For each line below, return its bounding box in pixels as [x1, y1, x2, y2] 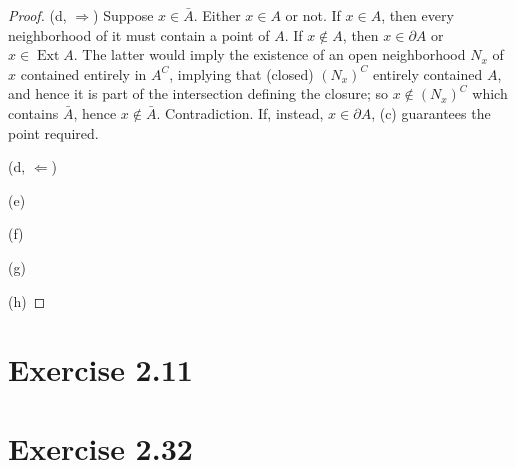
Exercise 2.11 [8, 349, 193, 390]
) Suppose [93, 5, 154, 25]
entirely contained [372, 63, 483, 84]
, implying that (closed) [169, 63, 314, 84]
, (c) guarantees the [371, 102, 491, 123]
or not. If [285, 5, 341, 25]
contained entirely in [20, 63, 147, 84]
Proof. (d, [8, 5, 67, 25]
